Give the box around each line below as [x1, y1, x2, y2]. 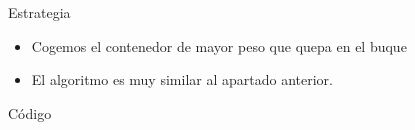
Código [8, 102, 52, 123]
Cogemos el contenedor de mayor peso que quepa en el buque [31, 35, 407, 56]
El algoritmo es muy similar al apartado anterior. [31, 69, 333, 90]
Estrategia [8, 2, 71, 22]
